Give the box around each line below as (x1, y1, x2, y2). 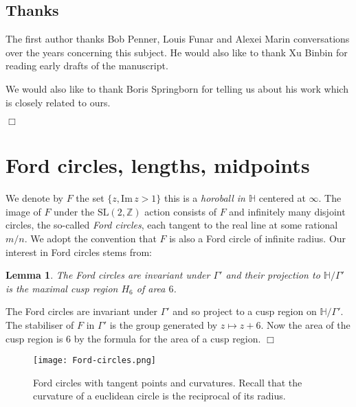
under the (54, 204, 95, 218)
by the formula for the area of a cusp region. (74, 331, 261, 345)
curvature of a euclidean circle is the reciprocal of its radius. (33, 388, 286, 403)
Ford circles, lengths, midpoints (5, 151, 310, 179)
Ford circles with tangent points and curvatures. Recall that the (33, 375, 302, 389)
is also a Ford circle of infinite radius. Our (169, 231, 346, 246)
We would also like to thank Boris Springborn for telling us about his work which (5, 81, 348, 95)
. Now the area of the (260, 318, 351, 332)
